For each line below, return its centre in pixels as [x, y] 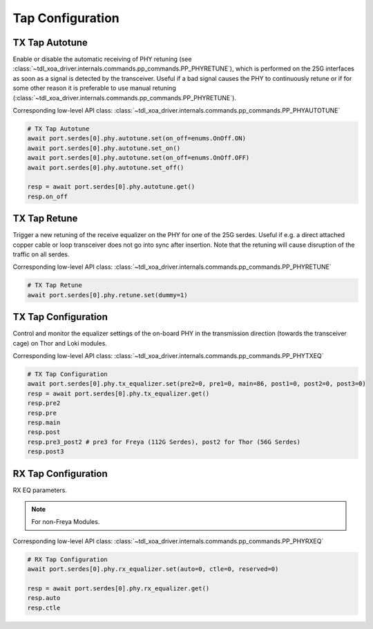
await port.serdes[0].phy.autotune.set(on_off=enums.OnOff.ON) [137, 139]
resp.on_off [48, 196]
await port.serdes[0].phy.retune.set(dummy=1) [107, 295]
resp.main [44, 423]
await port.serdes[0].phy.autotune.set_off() [106, 167]
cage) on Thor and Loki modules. [60, 343]
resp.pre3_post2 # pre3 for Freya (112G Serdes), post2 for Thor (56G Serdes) [164, 442]
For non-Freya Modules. [66, 522]
